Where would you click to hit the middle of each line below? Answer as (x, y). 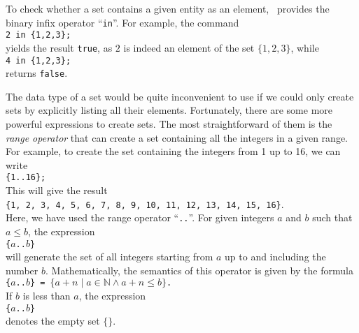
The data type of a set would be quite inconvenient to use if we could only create (180, 96)
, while (305, 47)
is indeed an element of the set (189, 47)
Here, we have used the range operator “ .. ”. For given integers (140, 217)
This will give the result (57, 190)
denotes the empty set (53, 321)
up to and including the (275, 257)
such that (332, 217)
